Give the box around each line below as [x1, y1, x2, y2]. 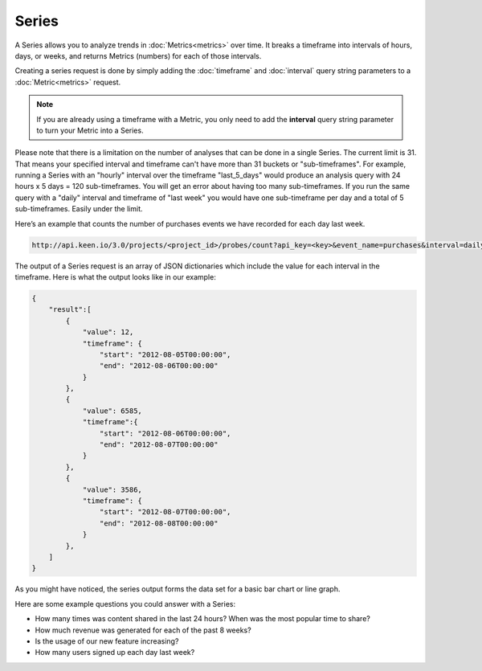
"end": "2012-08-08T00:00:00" [99, 518, 219, 528]
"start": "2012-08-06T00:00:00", [99, 428, 231, 438]
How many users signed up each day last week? [35, 648, 195, 657]
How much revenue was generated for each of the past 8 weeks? [35, 625, 252, 635]
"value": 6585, [82, 406, 142, 415]
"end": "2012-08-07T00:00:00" [99, 440, 219, 449]
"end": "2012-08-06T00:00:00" [99, 362, 219, 370]
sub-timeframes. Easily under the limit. [14, 204, 143, 214]
